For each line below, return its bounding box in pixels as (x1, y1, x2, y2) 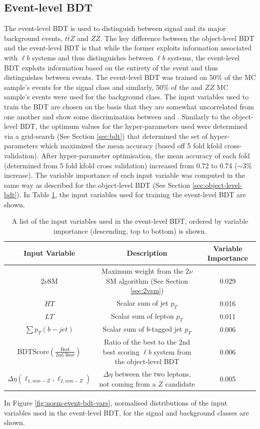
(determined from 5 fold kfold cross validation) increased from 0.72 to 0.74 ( (4, 160, 237, 170)
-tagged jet (149, 324, 182, 334)
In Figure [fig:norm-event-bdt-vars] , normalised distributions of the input (4, 398, 227, 408)
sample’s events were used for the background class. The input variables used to (4, 91, 249, 102)
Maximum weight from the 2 (101, 266, 189, 276)
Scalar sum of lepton (111, 311, 174, 321)
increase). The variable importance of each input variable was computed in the (4, 170, 245, 180)
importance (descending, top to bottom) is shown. (53, 226, 207, 236)
